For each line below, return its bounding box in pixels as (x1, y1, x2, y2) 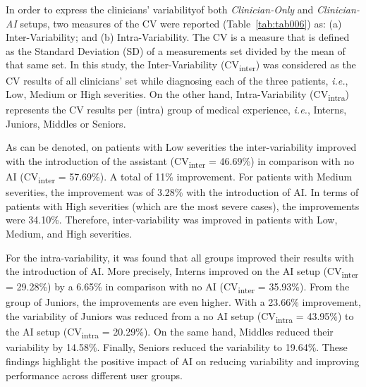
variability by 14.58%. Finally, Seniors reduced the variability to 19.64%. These (6, 340, 348, 355)
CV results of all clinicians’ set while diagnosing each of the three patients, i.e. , (6, 73, 348, 87)
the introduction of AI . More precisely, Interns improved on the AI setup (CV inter (6, 264, 359, 281)
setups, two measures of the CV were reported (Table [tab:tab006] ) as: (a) (20, 16, 342, 30)
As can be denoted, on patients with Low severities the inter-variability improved (6, 140, 357, 154)
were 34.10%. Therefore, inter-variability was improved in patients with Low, (6, 212, 338, 227)
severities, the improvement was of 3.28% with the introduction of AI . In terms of (6, 185, 359, 199)
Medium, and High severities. (6, 226, 133, 241)
